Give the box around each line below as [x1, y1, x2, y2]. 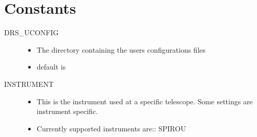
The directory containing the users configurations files [36, 44, 206, 55]
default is [36, 61, 66, 72]
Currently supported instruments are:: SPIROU [36, 123, 186, 133]
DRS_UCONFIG [4, 27, 59, 38]
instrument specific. [36, 106, 98, 117]
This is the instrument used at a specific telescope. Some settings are [36, 96, 253, 106]
